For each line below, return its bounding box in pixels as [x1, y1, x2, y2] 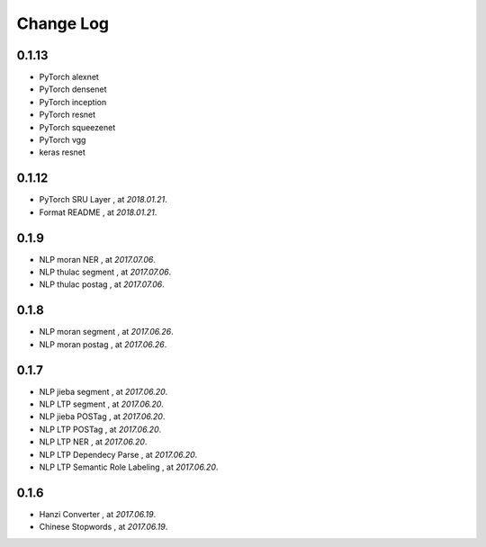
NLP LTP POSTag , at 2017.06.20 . [39, 424, 162, 435]
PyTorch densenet [39, 84, 107, 94]
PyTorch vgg [39, 135, 86, 146]
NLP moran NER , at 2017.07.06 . [39, 254, 157, 265]
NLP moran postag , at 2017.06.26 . [39, 338, 167, 350]
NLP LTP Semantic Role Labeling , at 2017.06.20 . [39, 462, 219, 472]
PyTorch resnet [39, 109, 96, 121]
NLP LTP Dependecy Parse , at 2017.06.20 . [39, 449, 198, 460]
